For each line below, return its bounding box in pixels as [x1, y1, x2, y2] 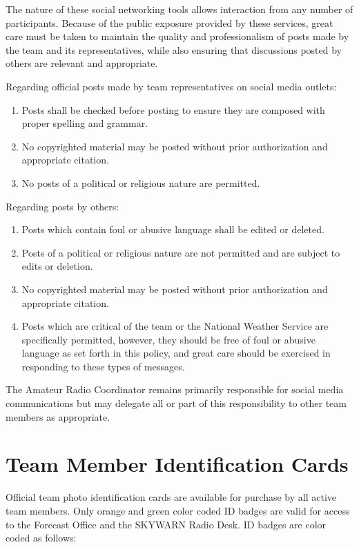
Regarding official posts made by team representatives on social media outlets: [6, 79, 337, 93]
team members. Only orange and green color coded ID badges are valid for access [6, 503, 350, 517]
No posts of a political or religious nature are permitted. [21, 175, 260, 190]
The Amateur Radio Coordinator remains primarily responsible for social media [6, 382, 344, 397]
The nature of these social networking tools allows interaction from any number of [6, 2, 353, 16]
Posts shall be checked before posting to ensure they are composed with [21, 102, 325, 117]
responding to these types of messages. [21, 359, 185, 373]
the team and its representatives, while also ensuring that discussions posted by [6, 42, 342, 57]
